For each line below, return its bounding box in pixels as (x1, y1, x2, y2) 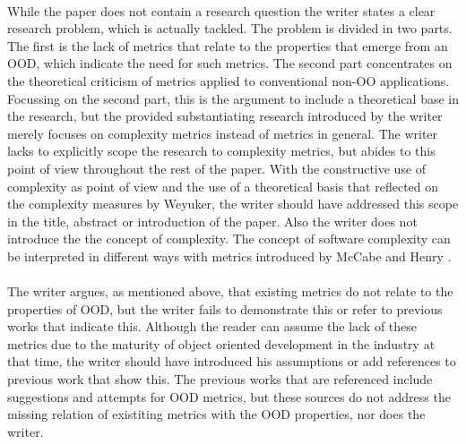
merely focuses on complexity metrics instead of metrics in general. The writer (7, 124, 438, 142)
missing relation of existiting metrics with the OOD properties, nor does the (7, 405, 426, 423)
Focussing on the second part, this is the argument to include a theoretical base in (7, 89, 459, 107)
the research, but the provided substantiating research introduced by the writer (7, 107, 443, 125)
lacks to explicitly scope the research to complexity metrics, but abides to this (7, 141, 436, 160)
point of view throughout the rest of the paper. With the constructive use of (7, 158, 427, 177)
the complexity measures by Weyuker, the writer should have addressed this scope (7, 194, 459, 213)
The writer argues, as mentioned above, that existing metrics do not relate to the (7, 282, 453, 301)
